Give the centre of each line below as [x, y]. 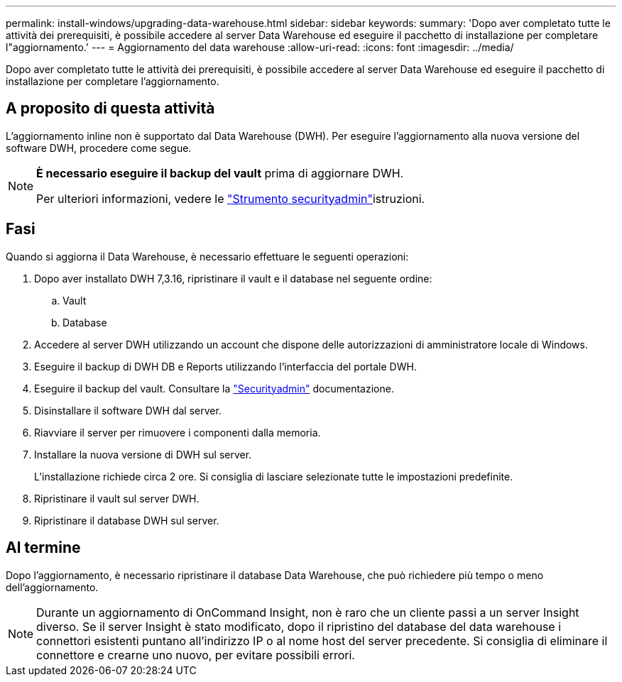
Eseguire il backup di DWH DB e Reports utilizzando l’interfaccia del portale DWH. [225, 366]
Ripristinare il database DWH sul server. [127, 520]
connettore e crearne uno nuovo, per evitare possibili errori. [196, 655]
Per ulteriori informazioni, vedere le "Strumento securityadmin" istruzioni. [231, 198]
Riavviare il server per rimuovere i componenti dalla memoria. [178, 432]
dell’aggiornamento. [52, 587]
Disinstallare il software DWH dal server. [128, 410]
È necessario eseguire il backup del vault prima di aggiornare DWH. [220, 173]
